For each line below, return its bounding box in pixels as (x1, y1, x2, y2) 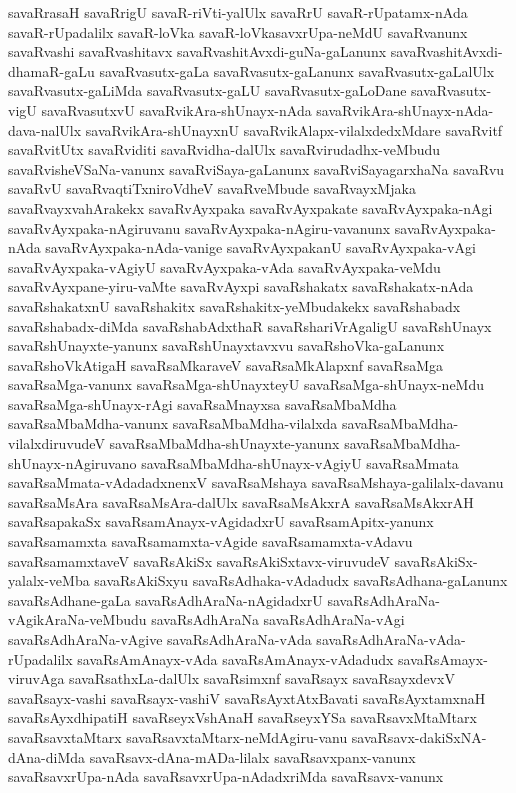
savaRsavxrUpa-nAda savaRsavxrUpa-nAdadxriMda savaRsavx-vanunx (8, 766, 444, 787)
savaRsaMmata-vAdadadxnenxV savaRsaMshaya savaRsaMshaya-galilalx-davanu (8, 472, 504, 493)
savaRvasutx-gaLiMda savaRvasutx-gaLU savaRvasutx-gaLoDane (8, 80, 407, 101)
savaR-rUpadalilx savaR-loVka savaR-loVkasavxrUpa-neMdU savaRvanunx (8, 21, 468, 42)
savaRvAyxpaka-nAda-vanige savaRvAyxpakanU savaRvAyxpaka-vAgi (45, 237, 476, 258)
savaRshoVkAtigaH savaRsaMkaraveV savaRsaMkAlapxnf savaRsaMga (8, 354, 444, 375)
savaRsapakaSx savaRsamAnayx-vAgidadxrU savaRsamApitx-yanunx (8, 511, 434, 532)
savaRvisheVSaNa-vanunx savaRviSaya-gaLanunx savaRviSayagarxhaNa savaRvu (8, 158, 505, 179)
